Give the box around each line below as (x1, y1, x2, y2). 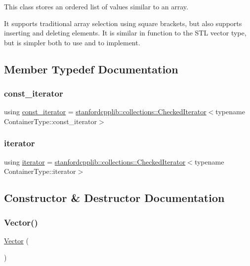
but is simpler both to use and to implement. (4, 37, 140, 47)
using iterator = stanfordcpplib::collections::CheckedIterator (4, 156, 186, 166)
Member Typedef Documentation (4, 61, 178, 76)
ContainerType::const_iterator (4, 116, 97, 126)
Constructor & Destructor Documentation (4, 190, 225, 205)
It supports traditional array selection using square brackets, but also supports (4, 18, 242, 28)
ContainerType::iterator (4, 166, 76, 176)
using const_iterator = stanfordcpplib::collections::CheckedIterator (4, 106, 207, 117)
